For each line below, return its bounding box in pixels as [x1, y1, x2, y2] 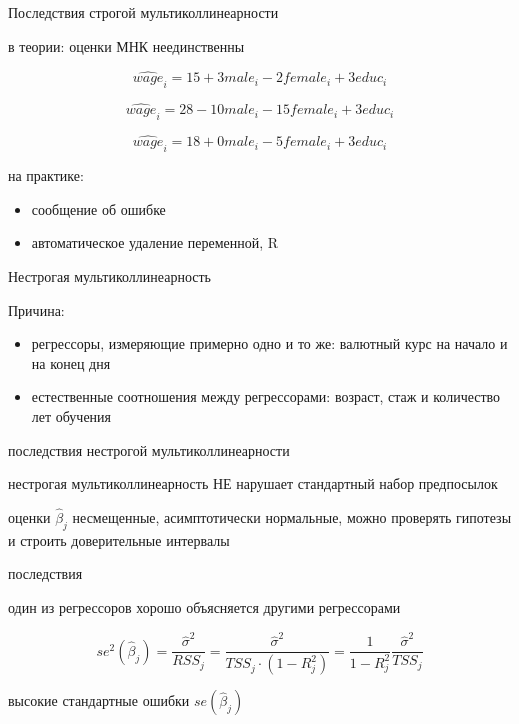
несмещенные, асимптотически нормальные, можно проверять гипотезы [72, 506, 512, 527]
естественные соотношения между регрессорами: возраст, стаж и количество [31, 386, 501, 407]
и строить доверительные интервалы [8, 529, 230, 550]
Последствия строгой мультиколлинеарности [8, 2, 279, 22]
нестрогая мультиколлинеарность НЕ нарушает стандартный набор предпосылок [8, 473, 498, 494]
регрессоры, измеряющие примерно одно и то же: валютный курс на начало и [31, 333, 508, 354]
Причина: [8, 299, 65, 320]
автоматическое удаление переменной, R [31, 232, 279, 253]
